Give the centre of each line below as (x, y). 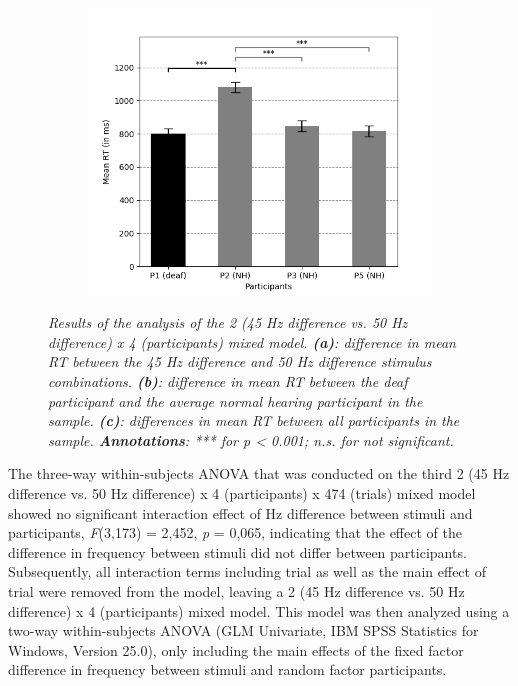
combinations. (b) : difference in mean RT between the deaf (228, 381)
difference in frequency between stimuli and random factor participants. (227, 669)
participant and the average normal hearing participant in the (235, 400)
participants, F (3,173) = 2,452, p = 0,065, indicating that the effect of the (235, 532)
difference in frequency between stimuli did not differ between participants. (237, 551)
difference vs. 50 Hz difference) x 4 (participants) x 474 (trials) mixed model (242, 493)
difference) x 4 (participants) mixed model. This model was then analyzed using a (259, 610)
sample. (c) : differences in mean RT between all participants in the (254, 420)
